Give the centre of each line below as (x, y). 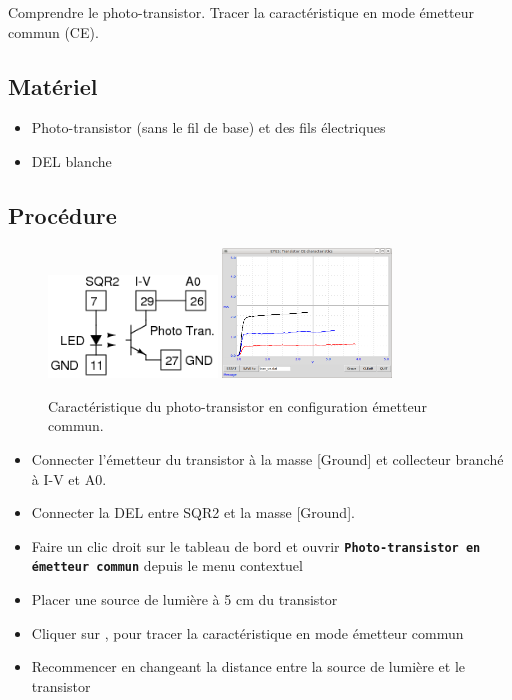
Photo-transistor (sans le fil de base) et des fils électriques (208, 127)
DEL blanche (71, 160)
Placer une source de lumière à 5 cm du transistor (184, 599)
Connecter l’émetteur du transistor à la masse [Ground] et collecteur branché (267, 459)
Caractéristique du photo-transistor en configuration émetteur (237, 405)
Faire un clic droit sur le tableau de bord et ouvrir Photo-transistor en (256, 545)
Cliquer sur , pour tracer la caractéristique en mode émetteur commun (247, 632)
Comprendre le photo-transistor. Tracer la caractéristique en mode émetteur (241, 12)
